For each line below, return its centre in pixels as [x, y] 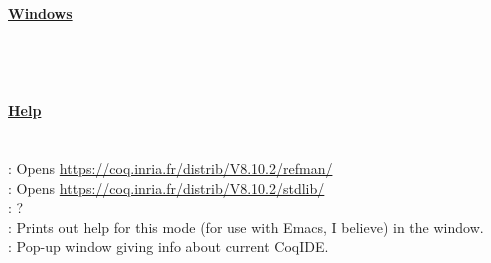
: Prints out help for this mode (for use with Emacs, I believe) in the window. [246, 226]
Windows [40, 13]
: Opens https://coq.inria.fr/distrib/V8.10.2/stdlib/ [166, 187]
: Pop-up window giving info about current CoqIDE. [168, 246]
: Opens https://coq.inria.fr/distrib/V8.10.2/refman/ [170, 167]
